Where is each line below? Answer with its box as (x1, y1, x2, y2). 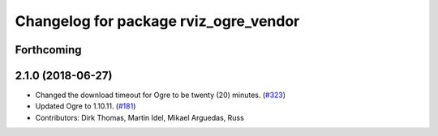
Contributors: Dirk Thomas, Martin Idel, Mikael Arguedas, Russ (35, 113, 245, 122)
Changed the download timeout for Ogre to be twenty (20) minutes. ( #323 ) (35, 90, 286, 100)
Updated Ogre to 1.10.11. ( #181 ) (35, 101, 136, 111)
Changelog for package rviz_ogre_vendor (15, 12, 300, 30)
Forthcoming (15, 43, 82, 57)
